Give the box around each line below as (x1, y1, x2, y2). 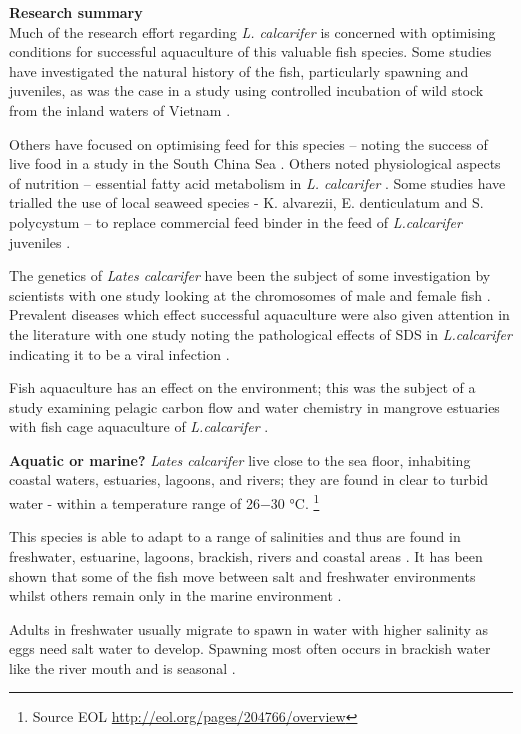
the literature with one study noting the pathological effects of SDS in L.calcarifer (9, 323, 512, 344)
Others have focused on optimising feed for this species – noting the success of (9, 133, 488, 154)
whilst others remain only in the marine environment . (9, 585, 342, 606)
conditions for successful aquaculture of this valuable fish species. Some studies (9, 41, 492, 62)
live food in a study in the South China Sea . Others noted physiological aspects (9, 153, 501, 174)
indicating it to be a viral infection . (9, 343, 230, 364)
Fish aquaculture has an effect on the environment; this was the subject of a (9, 377, 476, 398)
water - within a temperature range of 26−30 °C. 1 (9, 490, 320, 513)
